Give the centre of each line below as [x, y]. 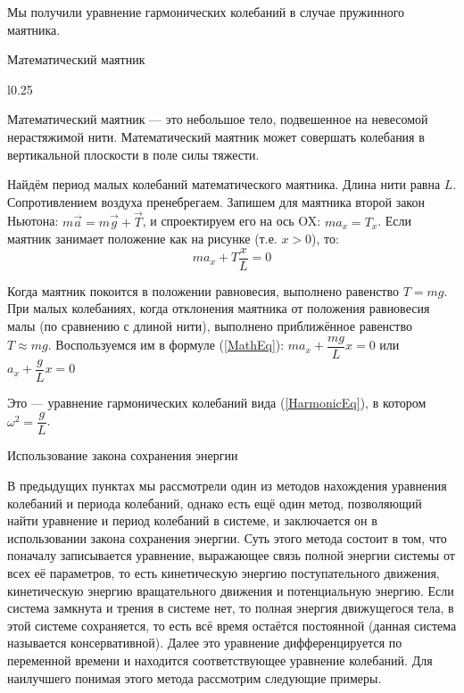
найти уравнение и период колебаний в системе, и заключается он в [192, 520]
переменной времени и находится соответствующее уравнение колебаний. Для [220, 660]
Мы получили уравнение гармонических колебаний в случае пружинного [206, 12]
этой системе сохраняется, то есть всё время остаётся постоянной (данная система [232, 625]
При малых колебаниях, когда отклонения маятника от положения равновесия [219, 308]
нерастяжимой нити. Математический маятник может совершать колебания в [216, 136]
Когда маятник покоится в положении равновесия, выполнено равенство [203, 290]
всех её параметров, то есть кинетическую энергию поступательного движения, [224, 572]
